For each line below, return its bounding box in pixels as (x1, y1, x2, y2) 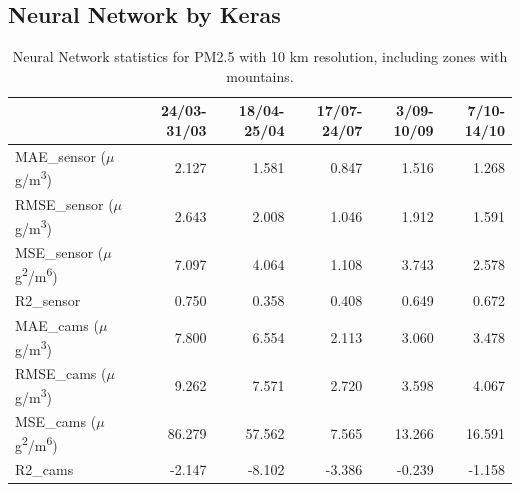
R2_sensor (15, 290, 81, 311)
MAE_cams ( (15, 314, 99, 335)
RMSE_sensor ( (15, 193, 114, 214)
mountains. (226, 65, 294, 86)
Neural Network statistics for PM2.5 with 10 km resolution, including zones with (12, 46, 508, 67)
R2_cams (15, 459, 74, 480)
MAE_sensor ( (15, 145, 106, 166)
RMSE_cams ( (15, 363, 107, 384)
